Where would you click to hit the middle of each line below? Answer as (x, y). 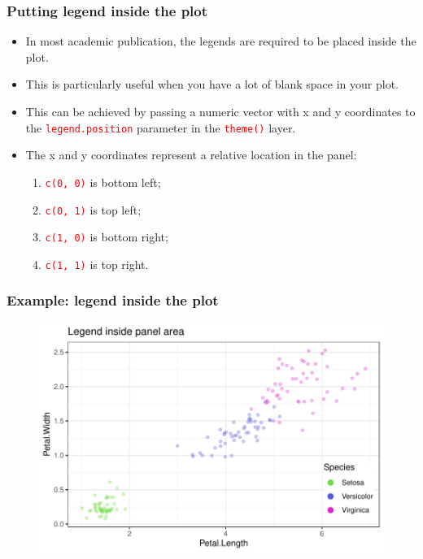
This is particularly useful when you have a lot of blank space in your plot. (212, 84)
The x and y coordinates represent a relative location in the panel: (191, 155)
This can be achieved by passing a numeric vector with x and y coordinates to (220, 111)
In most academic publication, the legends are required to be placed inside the (221, 41)
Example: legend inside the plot (113, 300)
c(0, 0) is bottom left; (103, 182)
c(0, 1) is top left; (93, 209)
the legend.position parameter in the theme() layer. (161, 127)
